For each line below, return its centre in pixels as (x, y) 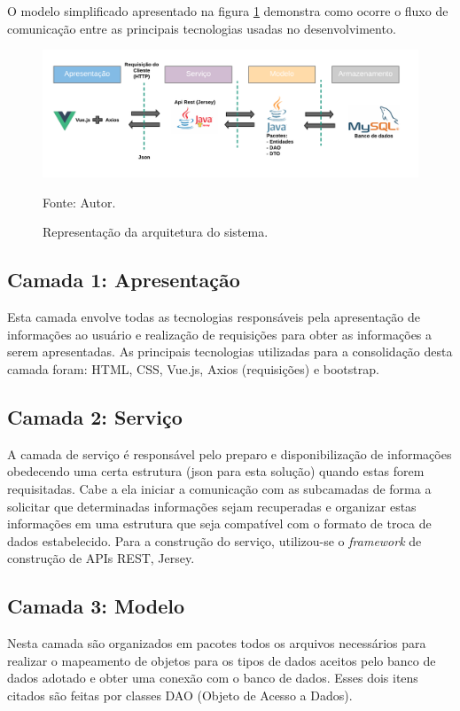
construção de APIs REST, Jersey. (101, 558)
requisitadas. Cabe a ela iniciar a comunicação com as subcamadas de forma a (219, 489)
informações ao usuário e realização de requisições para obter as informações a (220, 334)
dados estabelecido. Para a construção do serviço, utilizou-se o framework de (214, 540)
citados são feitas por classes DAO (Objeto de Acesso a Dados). (180, 695)
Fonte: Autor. (79, 202)
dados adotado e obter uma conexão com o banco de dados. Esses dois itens (213, 678)
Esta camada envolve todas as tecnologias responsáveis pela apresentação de (214, 317)
